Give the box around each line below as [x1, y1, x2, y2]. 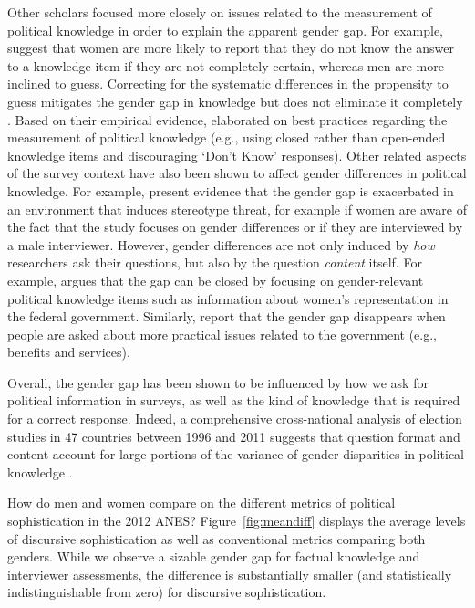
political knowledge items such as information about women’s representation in [7, 288, 449, 308]
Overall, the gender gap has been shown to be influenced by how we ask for [7, 372, 429, 392]
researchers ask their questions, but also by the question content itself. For [7, 253, 422, 272]
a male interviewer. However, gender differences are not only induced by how [7, 235, 435, 254]
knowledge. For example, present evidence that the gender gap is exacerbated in [7, 181, 454, 200]
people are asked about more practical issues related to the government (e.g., [7, 324, 438, 343]
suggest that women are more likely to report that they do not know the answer [7, 38, 454, 58]
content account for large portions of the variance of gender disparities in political [7, 445, 464, 464]
